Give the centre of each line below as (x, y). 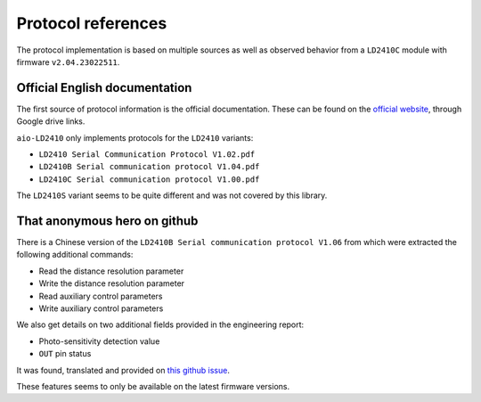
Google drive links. (51, 121)
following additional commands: (75, 255)
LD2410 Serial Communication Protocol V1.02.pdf (147, 155)
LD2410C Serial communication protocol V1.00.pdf (149, 179)
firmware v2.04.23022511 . (68, 62)
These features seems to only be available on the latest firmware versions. (153, 386)
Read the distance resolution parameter (111, 271)
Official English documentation (104, 88)
